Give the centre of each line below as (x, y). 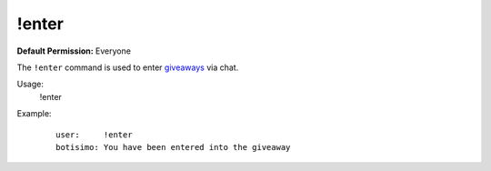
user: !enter (94, 135)
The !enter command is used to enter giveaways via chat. (128, 67)
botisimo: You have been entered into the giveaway (173, 147)
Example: (34, 114)
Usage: (30, 84)
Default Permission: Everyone (74, 51)
